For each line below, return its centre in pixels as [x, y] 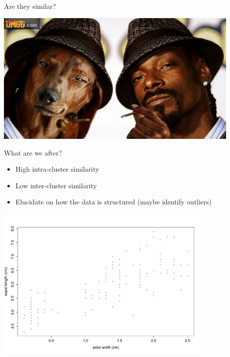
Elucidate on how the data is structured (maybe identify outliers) [114, 202]
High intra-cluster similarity [57, 169]
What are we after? [33, 152]
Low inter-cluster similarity [56, 185]
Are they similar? [30, 6]
